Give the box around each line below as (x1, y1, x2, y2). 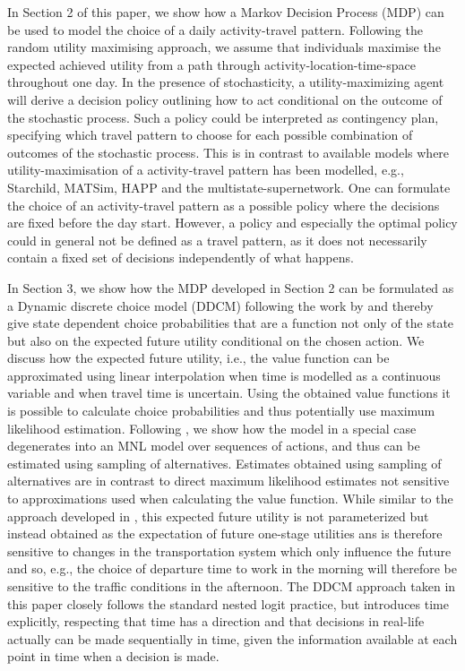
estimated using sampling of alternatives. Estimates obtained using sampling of (7, 453, 442, 472)
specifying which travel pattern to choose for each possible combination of (7, 125, 413, 144)
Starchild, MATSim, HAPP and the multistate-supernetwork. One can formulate (7, 177, 451, 196)
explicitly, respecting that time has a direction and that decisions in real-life (7, 612, 425, 631)
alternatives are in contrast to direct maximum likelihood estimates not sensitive (7, 471, 450, 490)
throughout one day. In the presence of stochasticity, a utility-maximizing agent (7, 73, 444, 91)
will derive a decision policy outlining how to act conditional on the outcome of (7, 90, 443, 108)
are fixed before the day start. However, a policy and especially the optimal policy (7, 213, 458, 232)
